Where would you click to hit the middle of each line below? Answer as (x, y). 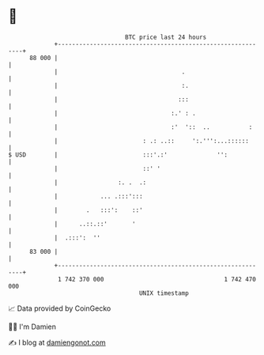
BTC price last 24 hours (166, 37)
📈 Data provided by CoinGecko (60, 308)
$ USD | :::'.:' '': (118, 155)
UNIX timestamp (164, 293)
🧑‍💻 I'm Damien (32, 327)
